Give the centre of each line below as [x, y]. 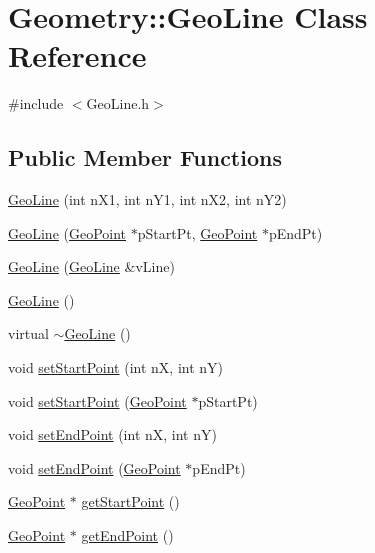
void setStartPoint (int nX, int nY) [116, 367]
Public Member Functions [145, 157]
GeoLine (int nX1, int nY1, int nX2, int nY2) [147, 199]
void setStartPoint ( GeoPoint [97, 400]
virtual [28, 333]
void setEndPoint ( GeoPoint [94, 467]
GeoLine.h [118, 103]
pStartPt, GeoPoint [197, 232]
